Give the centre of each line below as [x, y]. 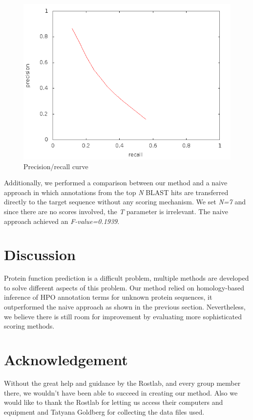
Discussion [40, 254]
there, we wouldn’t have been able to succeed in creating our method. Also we [121, 392]
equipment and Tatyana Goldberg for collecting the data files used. [104, 411]
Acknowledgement [66, 360]
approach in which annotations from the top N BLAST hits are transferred [116, 192]
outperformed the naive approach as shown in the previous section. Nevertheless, [125, 307]
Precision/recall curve [56, 166]
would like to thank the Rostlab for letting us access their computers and [114, 402]
